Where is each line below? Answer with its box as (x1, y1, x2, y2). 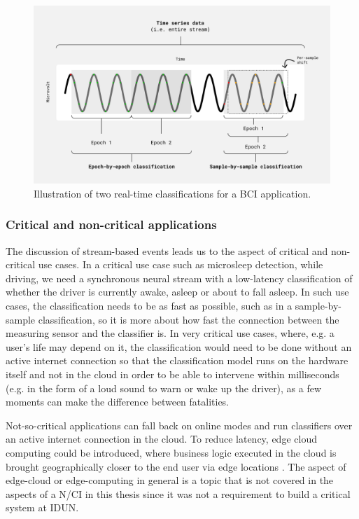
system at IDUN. (6, 500, 79, 515)
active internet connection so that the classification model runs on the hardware (6, 353, 349, 368)
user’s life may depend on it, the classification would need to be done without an (6, 339, 352, 354)
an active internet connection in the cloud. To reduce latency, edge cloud (6, 431, 317, 446)
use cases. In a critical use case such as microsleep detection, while (38, 257, 323, 272)
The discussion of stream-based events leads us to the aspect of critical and (6, 243, 328, 258)
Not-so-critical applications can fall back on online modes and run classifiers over (6, 417, 353, 432)
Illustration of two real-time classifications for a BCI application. (34, 186, 311, 200)
